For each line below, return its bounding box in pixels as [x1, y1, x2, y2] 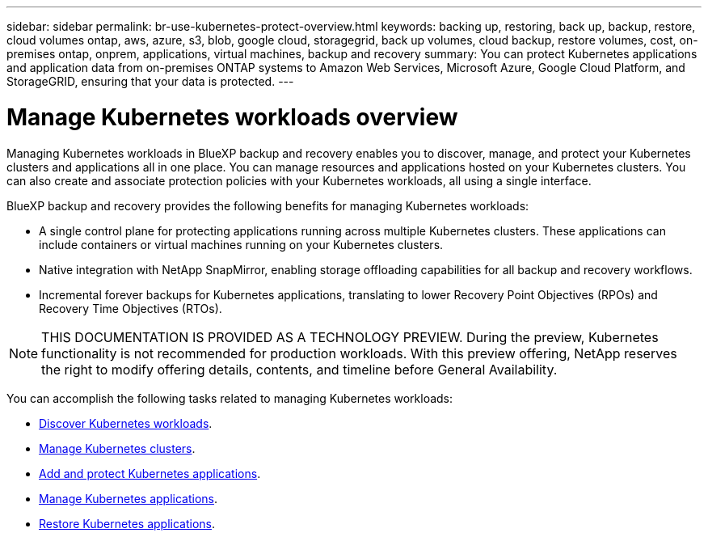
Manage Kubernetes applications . [39, 491, 217, 505]
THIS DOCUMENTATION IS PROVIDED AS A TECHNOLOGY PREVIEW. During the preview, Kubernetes [41, 328, 659, 345]
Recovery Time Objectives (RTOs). [39, 301, 222, 315]
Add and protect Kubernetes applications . [39, 466, 261, 480]
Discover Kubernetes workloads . [39, 416, 213, 430]
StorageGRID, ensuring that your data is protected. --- [6, 74, 294, 88]
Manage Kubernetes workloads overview [6, 103, 458, 131]
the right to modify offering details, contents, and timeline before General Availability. [41, 361, 558, 378]
